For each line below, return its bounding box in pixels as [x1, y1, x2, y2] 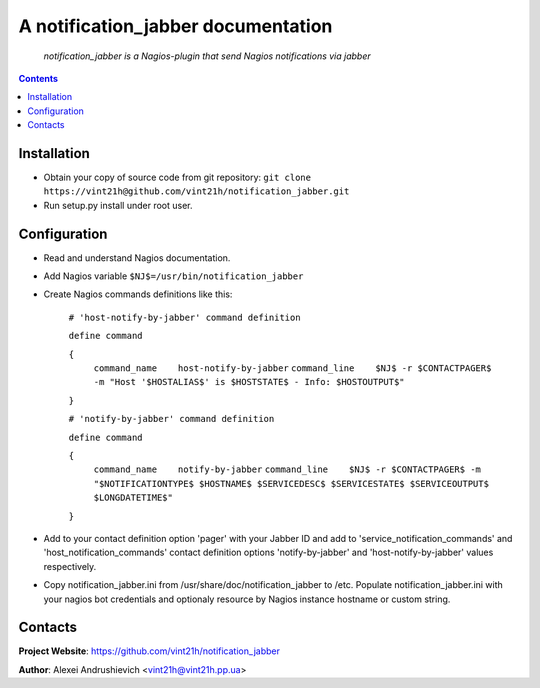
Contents [18, 72, 59, 84]
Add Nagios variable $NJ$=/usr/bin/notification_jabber [43, 270, 304, 282]
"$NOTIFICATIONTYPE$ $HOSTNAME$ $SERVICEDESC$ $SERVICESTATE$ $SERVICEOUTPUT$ [93, 478, 490, 489]
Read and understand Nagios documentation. [43, 251, 231, 264]
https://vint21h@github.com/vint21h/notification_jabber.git [43, 186, 350, 197]
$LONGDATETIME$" [93, 492, 174, 504]
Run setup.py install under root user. [43, 199, 193, 211]
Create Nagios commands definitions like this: [43, 288, 233, 300]
